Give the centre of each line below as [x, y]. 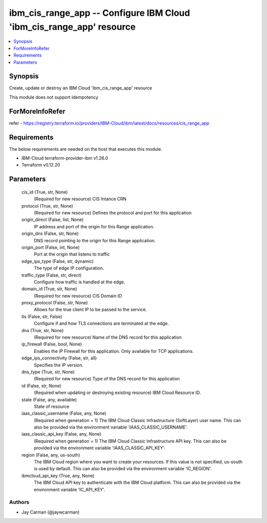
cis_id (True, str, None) [45, 192]
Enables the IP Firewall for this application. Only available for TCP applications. [114, 351]
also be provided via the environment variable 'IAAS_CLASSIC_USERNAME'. [111, 427]
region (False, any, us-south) [51, 455]
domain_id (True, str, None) [49, 289]
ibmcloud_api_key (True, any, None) [58, 476]
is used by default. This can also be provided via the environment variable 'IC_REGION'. [123, 469]
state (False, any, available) [49, 399]
